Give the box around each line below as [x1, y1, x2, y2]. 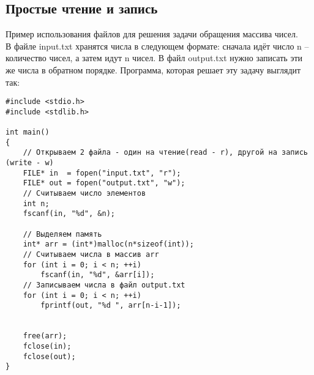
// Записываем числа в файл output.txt [23, 280, 185, 289]
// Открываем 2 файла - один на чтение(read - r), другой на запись [23, 148, 308, 157]
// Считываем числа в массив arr [23, 250, 159, 259]
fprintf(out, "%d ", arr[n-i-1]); [40, 301, 181, 310]
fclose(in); [23, 341, 72, 351]
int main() [6, 128, 50, 137]
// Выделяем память [23, 229, 102, 239]
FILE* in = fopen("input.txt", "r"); [23, 168, 181, 177]
